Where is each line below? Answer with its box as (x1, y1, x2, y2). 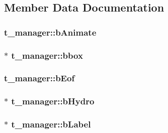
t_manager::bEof (4, 72, 75, 84)
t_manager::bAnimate (4, 26, 97, 38)
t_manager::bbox (11, 49, 83, 61)
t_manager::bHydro (11, 95, 95, 107)
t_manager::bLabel (11, 118, 91, 130)
